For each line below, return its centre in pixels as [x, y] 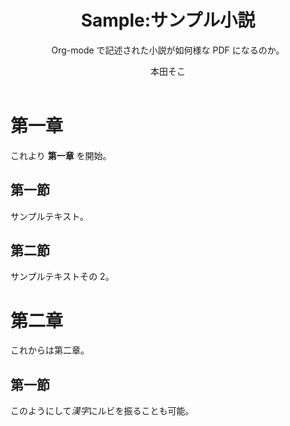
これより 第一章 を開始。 [61, 155]
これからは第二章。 [50, 350]
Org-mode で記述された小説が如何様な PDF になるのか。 [168, 50]
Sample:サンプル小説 [168, 20]
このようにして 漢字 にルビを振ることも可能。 [102, 411]
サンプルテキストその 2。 [62, 277]
